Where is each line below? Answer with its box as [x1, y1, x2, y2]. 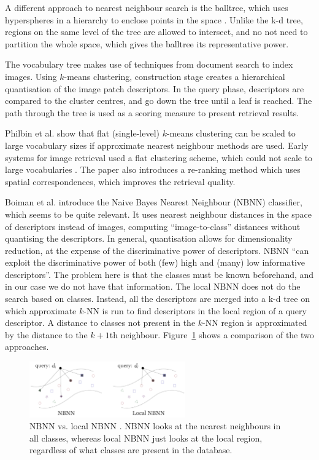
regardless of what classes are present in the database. [29, 443, 233, 456]
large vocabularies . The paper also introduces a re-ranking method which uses [5, 163, 301, 176]
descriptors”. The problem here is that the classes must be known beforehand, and [5, 268, 314, 280]
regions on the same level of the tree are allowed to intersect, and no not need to [5, 25, 308, 38]
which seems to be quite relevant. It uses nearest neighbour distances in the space [5, 207, 312, 220]
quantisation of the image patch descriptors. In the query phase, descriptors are [5, 82, 304, 95]
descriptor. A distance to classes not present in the [5, 316, 196, 329]
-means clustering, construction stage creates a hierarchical [64, 69, 285, 82]
